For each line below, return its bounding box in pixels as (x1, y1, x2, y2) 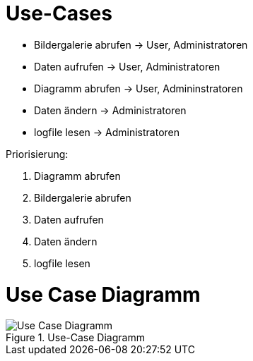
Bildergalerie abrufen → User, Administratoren (34, 38, 248, 51)
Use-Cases (6, 1, 112, 25)
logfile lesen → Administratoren (34, 126, 180, 138)
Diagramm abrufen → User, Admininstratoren (34, 82, 243, 94)
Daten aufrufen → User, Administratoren (34, 60, 220, 73)
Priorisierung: (6, 147, 69, 160)
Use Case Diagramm (6, 282, 201, 307)
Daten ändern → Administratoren (34, 104, 187, 116)
